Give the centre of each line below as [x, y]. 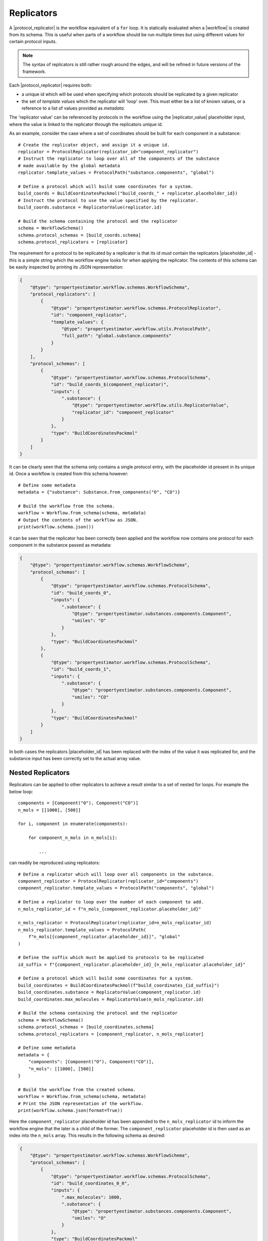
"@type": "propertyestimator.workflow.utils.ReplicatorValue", [151, 405]
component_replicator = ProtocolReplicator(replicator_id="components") [108, 881]
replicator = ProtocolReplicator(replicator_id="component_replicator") [108, 152]
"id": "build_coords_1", [81, 669]
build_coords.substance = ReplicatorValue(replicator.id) [90, 207]
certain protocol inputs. [33, 42]
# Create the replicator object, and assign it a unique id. [94, 145]
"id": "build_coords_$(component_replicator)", [110, 384]
